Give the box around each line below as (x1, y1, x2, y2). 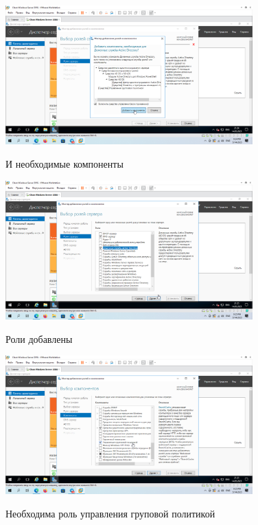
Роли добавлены (5, 331, 73, 346)
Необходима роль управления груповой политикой (5, 506, 215, 521)
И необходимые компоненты (5, 156, 124, 170)
